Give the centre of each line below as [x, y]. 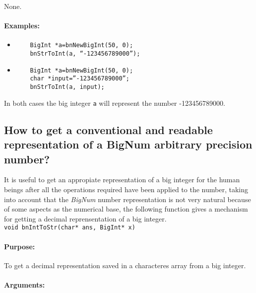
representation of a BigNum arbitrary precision [128, 144]
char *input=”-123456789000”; [80, 79]
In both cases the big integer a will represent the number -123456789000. [115, 103]
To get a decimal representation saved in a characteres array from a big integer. [125, 265]
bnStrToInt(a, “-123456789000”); [85, 54]
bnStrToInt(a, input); [67, 87]
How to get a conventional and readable [108, 129]
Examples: [22, 26]
